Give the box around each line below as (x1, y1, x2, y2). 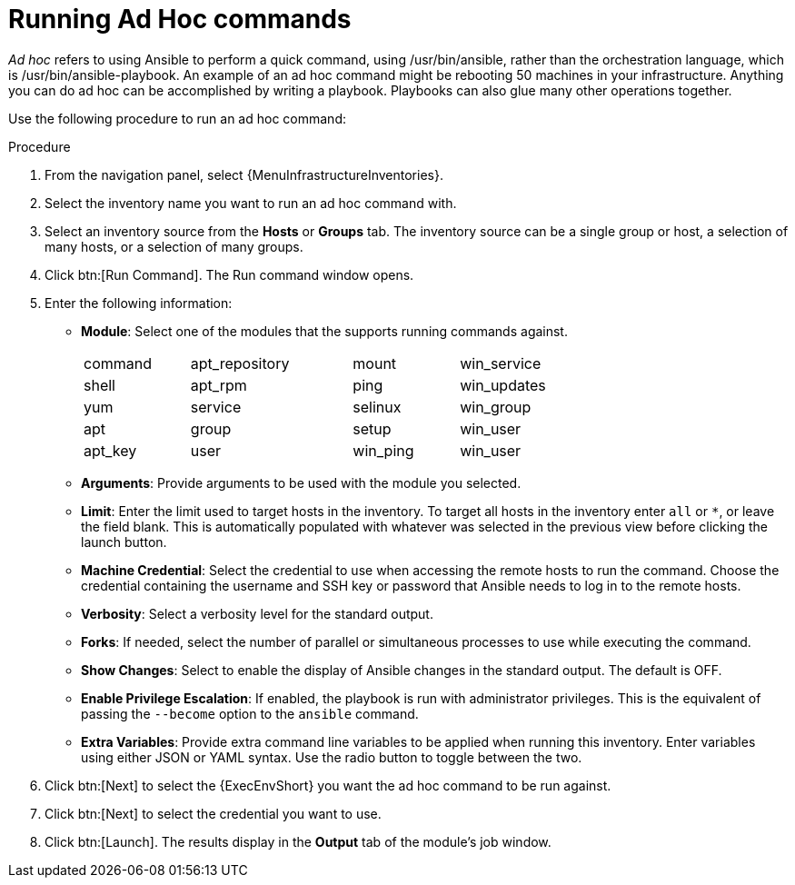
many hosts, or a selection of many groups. (45, 238, 303, 254)
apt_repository (190, 353, 290, 373)
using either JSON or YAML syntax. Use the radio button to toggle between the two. (81, 749, 582, 765)
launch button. (81, 533, 167, 550)
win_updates (460, 375, 546, 394)
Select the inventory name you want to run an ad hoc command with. (45, 194, 457, 211)
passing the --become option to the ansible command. (81, 705, 419, 721)
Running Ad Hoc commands (8, 4, 352, 35)
